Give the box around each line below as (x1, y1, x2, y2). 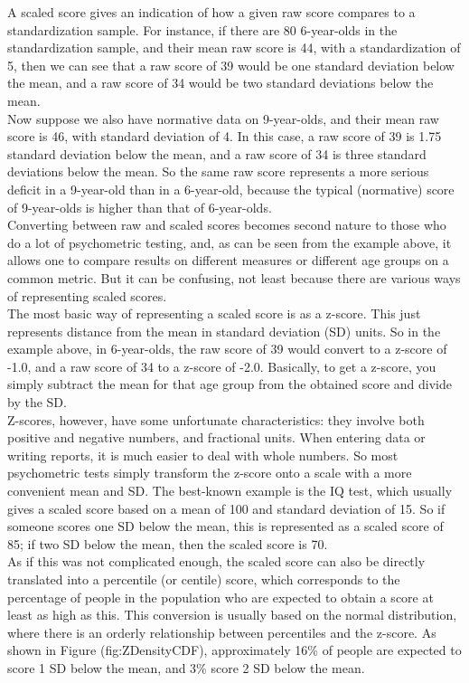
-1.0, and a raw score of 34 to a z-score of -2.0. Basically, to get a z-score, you (7, 356, 436, 375)
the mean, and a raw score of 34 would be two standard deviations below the (7, 73, 434, 92)
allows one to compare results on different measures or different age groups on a (7, 251, 449, 270)
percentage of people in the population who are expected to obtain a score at (7, 587, 434, 606)
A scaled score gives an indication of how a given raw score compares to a (7, 3, 416, 21)
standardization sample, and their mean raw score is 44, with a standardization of (7, 38, 461, 57)
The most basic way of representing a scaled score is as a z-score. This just (7, 304, 421, 323)
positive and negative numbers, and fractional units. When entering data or (7, 428, 426, 447)
